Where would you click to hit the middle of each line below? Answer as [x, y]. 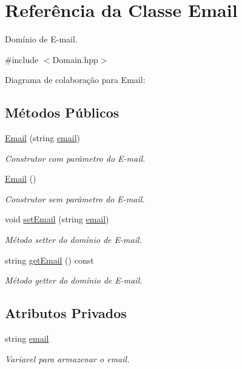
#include [22, 59]
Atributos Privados [66, 313]
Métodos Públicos [62, 112]
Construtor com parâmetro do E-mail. [75, 158]
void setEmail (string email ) [57, 219]
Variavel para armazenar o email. [67, 358]
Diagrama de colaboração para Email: [75, 80]
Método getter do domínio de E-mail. [74, 280]
